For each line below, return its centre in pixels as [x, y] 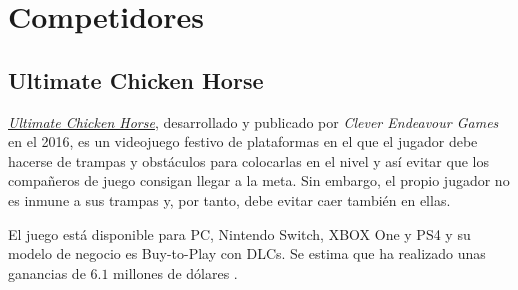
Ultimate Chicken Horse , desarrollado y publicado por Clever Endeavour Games [253, 121]
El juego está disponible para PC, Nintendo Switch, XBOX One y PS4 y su [239, 233]
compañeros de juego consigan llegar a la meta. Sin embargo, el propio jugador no [259, 180]
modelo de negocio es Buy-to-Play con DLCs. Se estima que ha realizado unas [247, 253]
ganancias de [47, 272]
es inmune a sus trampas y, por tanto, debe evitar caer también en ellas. [229, 199]
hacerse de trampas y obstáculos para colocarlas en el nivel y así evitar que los [248, 160]
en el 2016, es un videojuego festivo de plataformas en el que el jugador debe [243, 141]
